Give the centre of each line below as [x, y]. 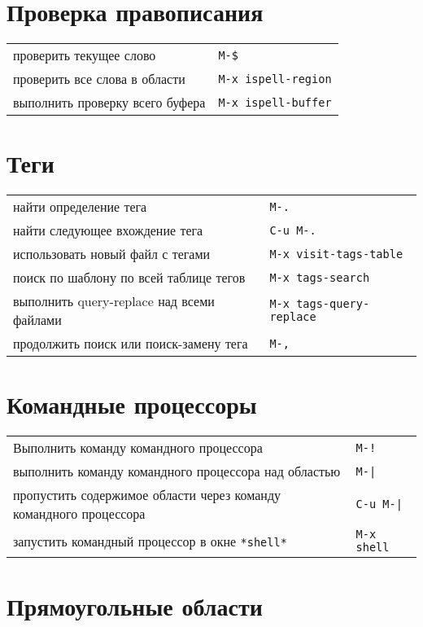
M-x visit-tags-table [336, 254]
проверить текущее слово [85, 55]
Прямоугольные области [135, 605]
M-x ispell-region [275, 79]
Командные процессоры [132, 404]
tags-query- [333, 304]
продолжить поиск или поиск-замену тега [131, 344]
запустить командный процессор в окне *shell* [150, 541]
